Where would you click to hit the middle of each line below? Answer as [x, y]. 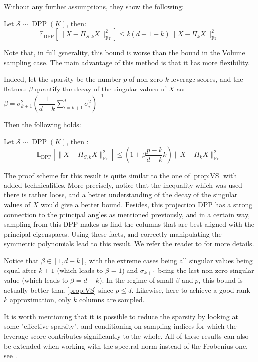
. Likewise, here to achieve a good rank [191, 290]
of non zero [146, 79]
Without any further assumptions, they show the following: [94, 6]
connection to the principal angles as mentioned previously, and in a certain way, [127, 214]
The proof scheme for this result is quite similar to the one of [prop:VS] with [121, 175]
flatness [15, 88]
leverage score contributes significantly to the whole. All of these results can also [126, 336]
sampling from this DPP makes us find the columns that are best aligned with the [129, 224]
